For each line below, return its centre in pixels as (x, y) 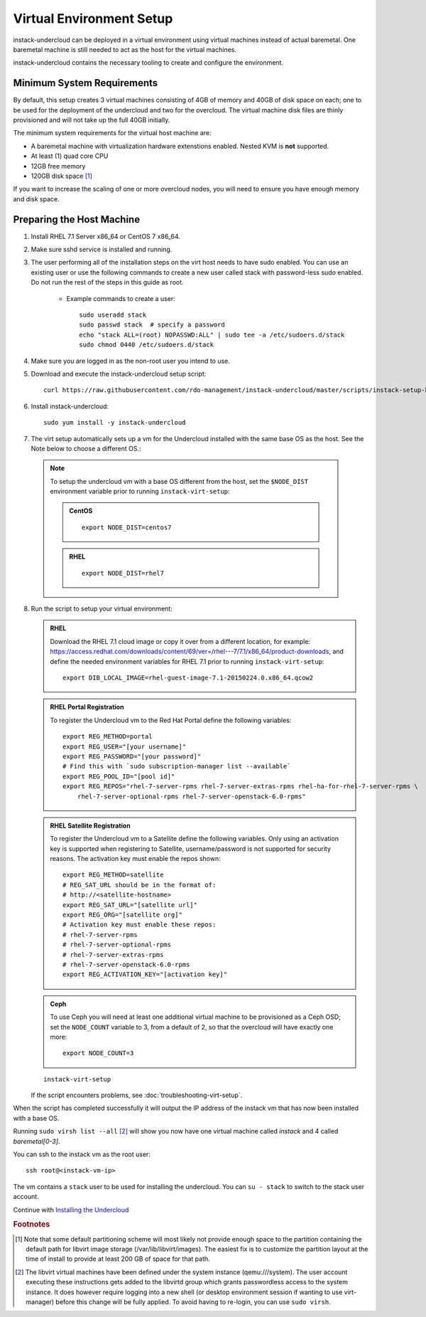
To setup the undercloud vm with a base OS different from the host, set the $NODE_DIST (179, 481)
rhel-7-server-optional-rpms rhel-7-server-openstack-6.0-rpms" (191, 796)
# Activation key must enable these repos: (140, 925)
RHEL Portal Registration (87, 707)
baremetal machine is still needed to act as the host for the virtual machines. (125, 49)
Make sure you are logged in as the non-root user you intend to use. (131, 361)
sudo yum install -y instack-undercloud (115, 423)
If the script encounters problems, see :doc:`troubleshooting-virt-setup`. (137, 1095)
